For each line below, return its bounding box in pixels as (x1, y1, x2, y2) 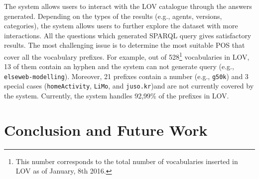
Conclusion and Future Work (4, 119, 208, 140)
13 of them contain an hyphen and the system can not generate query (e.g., (4, 61, 234, 72)
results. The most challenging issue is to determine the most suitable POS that (4, 40, 245, 50)
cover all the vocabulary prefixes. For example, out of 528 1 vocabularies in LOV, (4, 50, 250, 62)
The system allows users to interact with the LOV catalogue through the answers (4, 1, 252, 11)
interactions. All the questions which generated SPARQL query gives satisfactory (4, 30, 252, 40)
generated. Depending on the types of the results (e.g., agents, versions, (4, 10, 222, 21)
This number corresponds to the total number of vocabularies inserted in (15, 156, 238, 166)
